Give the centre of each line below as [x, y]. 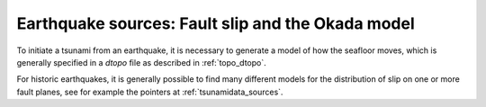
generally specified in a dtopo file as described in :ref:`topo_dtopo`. [141, 62]
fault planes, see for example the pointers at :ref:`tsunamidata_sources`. [150, 92]
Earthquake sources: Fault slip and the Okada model [216, 23]
